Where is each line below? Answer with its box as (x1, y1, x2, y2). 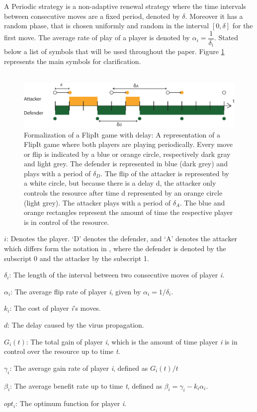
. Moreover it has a (185, 10, 243, 21)
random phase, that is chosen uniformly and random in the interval (4, 20, 209, 31)
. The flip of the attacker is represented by (100, 168, 229, 178)
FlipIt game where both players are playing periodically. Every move (24, 139, 233, 149)
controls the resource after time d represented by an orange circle (24, 188, 223, 198)
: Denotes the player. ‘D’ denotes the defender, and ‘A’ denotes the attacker (6, 233, 238, 244)
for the (232, 20, 253, 31)
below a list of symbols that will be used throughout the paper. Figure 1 (4, 46, 225, 57)
